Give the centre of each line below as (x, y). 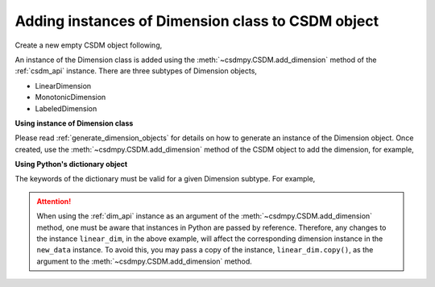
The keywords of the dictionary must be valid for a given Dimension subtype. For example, (165, 179)
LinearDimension (63, 85)
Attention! (54, 201)
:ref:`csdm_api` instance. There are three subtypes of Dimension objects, (136, 71)
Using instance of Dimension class (74, 123)
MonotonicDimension (70, 98)
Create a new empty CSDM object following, (89, 45)
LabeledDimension (66, 108)
